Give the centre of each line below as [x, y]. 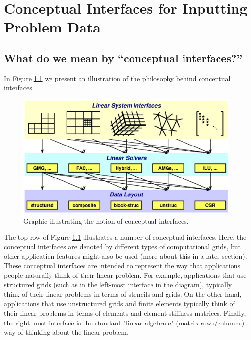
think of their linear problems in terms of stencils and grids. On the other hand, [123, 294]
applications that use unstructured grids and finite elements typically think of [119, 303]
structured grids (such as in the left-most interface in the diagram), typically [118, 284]
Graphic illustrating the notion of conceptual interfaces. [106, 220]
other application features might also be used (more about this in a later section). [125, 256]
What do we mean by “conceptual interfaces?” [123, 57]
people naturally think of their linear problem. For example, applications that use [125, 275]
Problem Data [52, 27]
